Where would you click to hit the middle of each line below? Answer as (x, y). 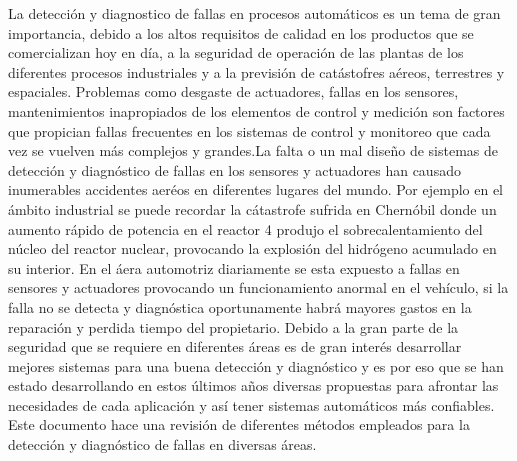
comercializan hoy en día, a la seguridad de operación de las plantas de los (236, 52)
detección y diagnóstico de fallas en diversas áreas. (162, 444)
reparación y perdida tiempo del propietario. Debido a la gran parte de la (233, 326)
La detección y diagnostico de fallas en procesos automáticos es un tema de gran (254, 13)
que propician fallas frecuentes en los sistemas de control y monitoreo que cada (249, 130)
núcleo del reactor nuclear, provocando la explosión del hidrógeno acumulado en (252, 248)
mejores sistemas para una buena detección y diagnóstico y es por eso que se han (256, 365)
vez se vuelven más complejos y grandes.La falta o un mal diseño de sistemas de (253, 150)
